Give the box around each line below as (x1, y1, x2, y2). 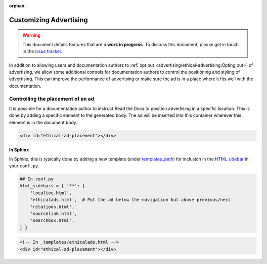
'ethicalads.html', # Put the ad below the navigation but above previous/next (30, 197, 231, 203)
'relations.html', (30, 204, 75, 210)
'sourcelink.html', (30, 211, 78, 216)
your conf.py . (9, 163, 40, 169)
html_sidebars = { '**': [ (19, 183, 85, 189)
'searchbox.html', (30, 218, 75, 223)
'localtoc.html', (30, 190, 72, 196)
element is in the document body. (9, 119, 78, 125)
